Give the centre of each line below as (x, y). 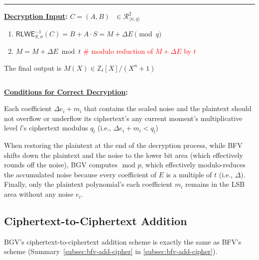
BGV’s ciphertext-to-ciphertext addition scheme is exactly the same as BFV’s (123, 241)
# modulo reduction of (118, 51)
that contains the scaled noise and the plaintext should (168, 108)
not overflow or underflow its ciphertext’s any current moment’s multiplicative (123, 118)
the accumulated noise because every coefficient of (80, 174)
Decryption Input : (36, 16)
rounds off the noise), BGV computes (61, 165)
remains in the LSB (215, 184)
